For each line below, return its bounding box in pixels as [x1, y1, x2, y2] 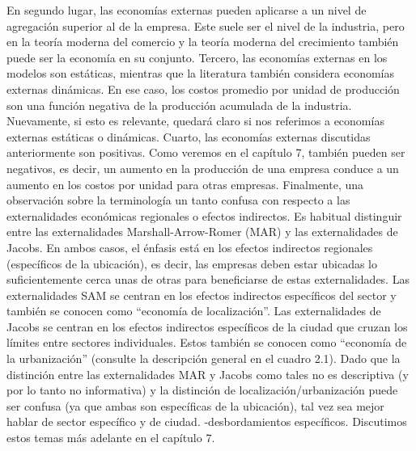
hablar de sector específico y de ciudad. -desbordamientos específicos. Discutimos [6, 413, 407, 430]
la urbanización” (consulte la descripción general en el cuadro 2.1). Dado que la [6, 350, 401, 367]
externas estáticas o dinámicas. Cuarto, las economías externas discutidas [6, 128, 371, 145]
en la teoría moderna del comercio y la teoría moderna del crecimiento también [6, 33, 399, 50]
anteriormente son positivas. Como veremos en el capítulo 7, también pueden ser [6, 144, 405, 161]
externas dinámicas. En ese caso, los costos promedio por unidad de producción [6, 80, 400, 97]
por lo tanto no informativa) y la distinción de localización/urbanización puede [6, 381, 398, 398]
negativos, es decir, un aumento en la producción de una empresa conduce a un [6, 159, 399, 176]
